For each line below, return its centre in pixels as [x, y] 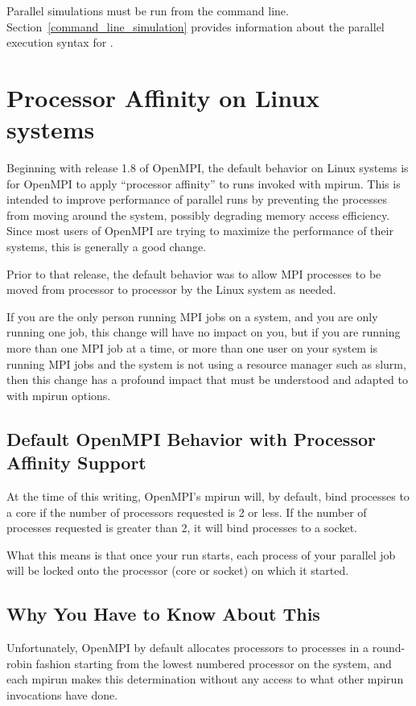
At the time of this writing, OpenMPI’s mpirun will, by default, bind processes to [208, 496]
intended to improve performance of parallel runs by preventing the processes [197, 199]
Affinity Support [76, 462]
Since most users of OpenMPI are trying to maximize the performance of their [200, 231]
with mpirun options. [59, 395]
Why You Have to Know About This [163, 614]
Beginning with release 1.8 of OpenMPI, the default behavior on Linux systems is [208, 168]
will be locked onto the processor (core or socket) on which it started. [178, 570]
